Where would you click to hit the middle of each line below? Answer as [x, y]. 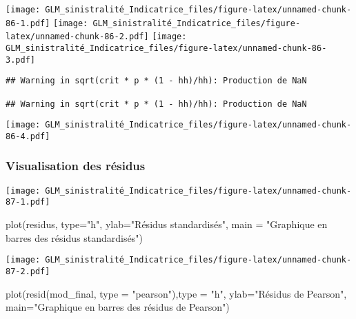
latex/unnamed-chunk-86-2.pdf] [77, 37]
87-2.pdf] [28, 271]
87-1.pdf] [28, 202]
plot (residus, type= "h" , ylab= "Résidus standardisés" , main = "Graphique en [167, 224]
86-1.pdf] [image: [47, 23]
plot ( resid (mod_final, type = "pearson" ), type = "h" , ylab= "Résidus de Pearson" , [176, 293]
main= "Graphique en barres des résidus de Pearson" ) [118, 307]
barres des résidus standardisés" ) [74, 237]
